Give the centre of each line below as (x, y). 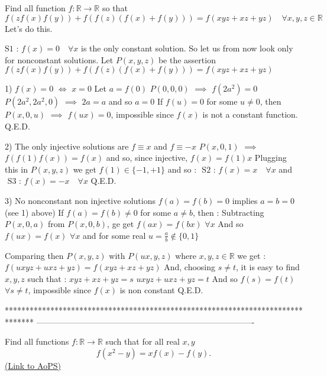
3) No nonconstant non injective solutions (80, 200)
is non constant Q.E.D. (161, 290)
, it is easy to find (268, 267)
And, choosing (190, 267)
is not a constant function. (250, 114)
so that (115, 8)
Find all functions (37, 341)
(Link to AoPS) (33, 365)
